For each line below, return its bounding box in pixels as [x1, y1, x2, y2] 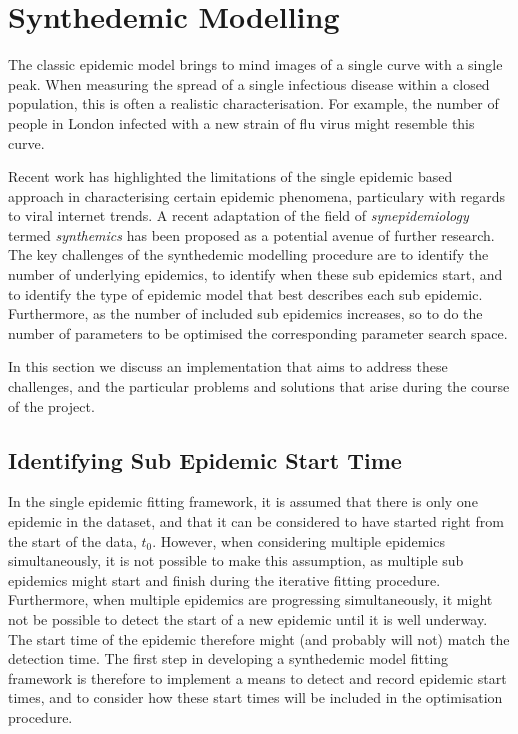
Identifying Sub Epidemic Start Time [8, 444, 402, 475]
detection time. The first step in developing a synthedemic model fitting [8, 648, 449, 669]
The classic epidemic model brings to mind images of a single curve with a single [8, 54, 503, 75]
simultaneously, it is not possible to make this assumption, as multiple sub [8, 550, 464, 571]
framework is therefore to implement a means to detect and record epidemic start [8, 667, 507, 688]
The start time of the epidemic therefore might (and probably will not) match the [8, 628, 510, 649]
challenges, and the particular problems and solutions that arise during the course [8, 376, 510, 397]
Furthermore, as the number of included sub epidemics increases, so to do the [8, 303, 483, 324]
